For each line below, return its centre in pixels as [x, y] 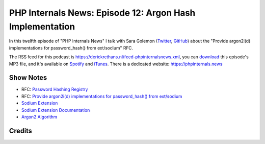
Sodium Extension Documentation [56, 110]
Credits [21, 131]
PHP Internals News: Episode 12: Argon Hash [102, 13]
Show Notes [28, 78]
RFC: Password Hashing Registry [55, 89]
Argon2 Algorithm [39, 117]
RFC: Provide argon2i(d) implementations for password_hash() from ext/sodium [102, 96]
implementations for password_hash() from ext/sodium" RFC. [71, 48]
